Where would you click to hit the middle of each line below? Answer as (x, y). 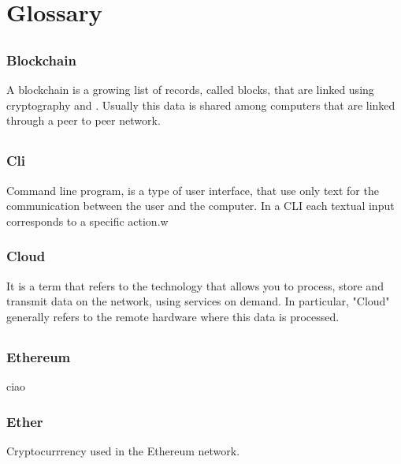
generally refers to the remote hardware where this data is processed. (173, 316)
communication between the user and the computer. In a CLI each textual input (200, 206)
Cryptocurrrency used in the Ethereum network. (123, 450)
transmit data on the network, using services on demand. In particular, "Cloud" (198, 301)
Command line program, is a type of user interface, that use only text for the (193, 190)
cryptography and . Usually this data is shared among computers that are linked (201, 105)
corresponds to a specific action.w (87, 221)
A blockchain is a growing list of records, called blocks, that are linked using (190, 90)
